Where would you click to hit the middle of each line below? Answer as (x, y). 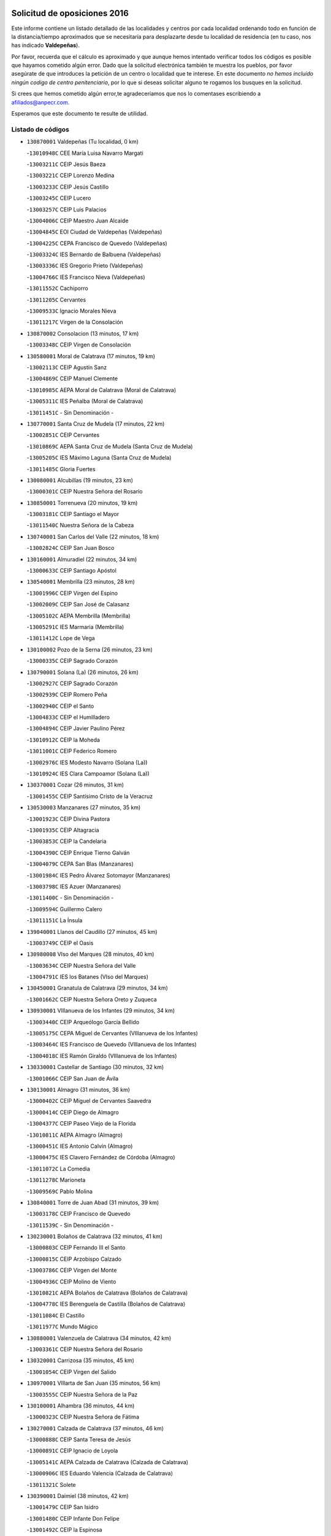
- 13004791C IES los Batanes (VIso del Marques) (88, 977)
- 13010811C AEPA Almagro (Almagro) (75, 1135)
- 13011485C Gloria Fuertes (61, 469)
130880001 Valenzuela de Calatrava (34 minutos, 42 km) (99, 1338)
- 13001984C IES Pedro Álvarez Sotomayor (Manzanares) (99, 875)
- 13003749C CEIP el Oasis (60, 942)
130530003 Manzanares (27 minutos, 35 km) (84, 807)
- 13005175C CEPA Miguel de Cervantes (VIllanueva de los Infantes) (112, 1033)
